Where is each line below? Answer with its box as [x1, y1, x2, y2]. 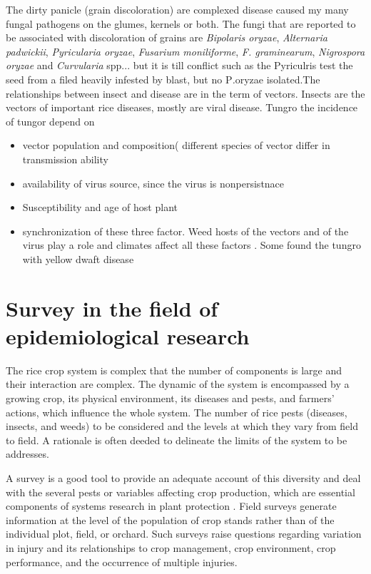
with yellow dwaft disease [22, 251, 134, 266]
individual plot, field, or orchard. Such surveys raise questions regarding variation [6, 526, 362, 541]
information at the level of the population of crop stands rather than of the [6, 512, 335, 527]
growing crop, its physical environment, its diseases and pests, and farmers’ [6, 391, 335, 405]
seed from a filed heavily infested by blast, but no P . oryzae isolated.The [6, 71, 320, 86]
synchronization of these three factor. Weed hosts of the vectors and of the [22, 223, 349, 238]
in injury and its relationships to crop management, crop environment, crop [6, 540, 336, 555]
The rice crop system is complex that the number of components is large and [6, 362, 342, 377]
